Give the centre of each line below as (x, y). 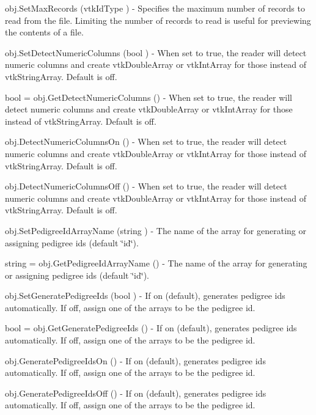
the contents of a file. (44, 32)
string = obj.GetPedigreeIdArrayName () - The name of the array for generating (156, 263)
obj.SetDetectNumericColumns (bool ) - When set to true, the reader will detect (156, 52)
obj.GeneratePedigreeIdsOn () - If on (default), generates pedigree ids (135, 360)
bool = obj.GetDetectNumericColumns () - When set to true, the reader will (149, 97)
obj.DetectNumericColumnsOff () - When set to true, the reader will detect (146, 186)
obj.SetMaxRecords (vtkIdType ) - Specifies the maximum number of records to (155, 8)
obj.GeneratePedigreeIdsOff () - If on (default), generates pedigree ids (136, 393)
